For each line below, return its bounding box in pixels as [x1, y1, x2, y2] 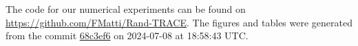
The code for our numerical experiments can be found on [6, 2, 246, 16]
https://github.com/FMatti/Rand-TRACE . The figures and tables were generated [6, 15, 352, 29]
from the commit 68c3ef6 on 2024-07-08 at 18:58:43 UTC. [6, 28, 249, 43]
